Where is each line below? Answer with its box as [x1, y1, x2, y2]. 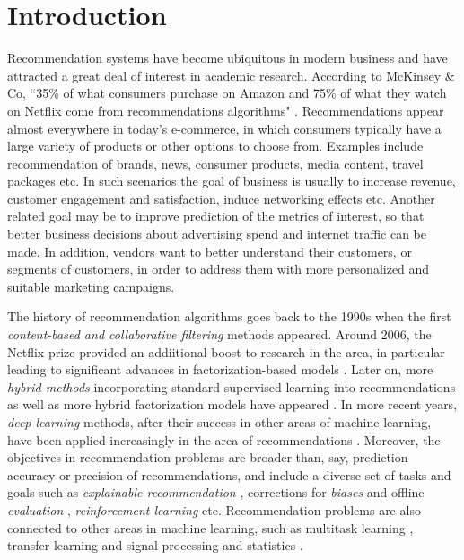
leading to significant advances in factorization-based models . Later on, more [7, 360, 433, 379]
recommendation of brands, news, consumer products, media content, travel [7, 153, 424, 172]
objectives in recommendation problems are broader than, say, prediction [7, 448, 408, 467]
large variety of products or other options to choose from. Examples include [7, 136, 424, 155]
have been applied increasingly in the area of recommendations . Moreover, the [7, 430, 441, 449]
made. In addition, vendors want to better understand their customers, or [7, 241, 412, 260]
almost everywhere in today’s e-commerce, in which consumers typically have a [7, 118, 442, 137]
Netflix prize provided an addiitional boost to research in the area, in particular [7, 342, 445, 361]
